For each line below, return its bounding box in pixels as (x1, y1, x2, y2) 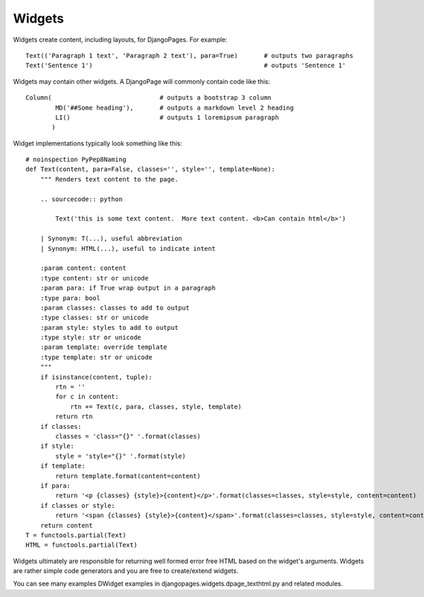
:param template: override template (40, 343, 167, 351)
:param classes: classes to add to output (40, 304, 190, 312)
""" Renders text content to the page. (40, 175, 179, 183)
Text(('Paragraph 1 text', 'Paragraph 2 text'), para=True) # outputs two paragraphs (25, 52, 353, 59)
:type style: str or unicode (40, 333, 141, 342)
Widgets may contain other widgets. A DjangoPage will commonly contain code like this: (13, 77, 271, 85)
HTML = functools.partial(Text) (25, 541, 138, 549)
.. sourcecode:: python (40, 195, 123, 203)
